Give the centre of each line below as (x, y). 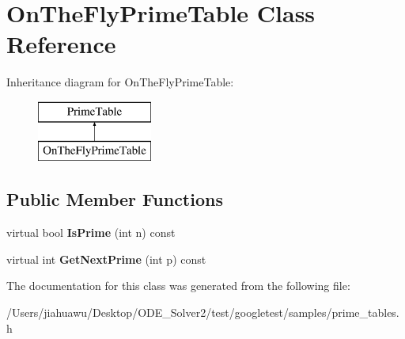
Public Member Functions (115, 199)
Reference (61, 44)
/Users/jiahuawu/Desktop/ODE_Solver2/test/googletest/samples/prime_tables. (203, 312)
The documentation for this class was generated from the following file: (178, 286)
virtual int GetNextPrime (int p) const (106, 259)
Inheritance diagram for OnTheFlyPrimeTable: (120, 82)
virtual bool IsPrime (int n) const (91, 232)
